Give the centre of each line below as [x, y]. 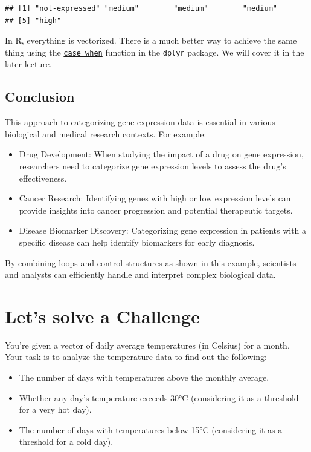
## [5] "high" [33, 20]
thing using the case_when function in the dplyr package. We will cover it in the [155, 52]
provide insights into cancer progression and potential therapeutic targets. [156, 210]
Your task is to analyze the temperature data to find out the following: [136, 357]
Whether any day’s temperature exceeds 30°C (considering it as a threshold [159, 397]
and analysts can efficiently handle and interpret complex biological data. [140, 274]
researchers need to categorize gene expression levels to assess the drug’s [152, 166]
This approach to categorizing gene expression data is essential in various [140, 122]
